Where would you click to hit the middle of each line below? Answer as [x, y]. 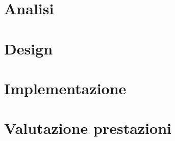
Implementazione [65, 88]
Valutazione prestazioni [88, 128]
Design [29, 48]
